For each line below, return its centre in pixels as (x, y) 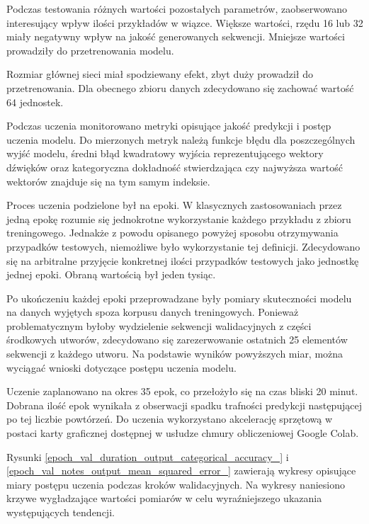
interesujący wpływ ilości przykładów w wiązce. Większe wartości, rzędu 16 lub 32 (185, 22)
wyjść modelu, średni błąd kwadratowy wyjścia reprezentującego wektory (165, 153)
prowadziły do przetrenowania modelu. (90, 50)
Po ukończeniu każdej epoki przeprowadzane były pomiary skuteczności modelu (179, 298)
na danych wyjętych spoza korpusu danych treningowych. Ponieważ (153, 312)
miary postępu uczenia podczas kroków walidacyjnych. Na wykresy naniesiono (176, 484)
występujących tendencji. (61, 512)
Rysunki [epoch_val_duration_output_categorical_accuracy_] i (148, 456)
